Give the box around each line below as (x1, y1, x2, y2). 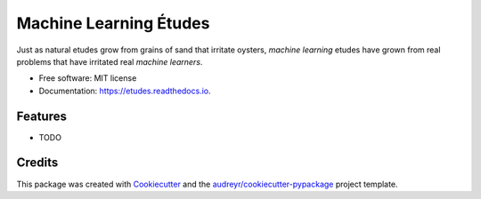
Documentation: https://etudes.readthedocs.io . (38, 85, 211, 96)
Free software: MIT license (38, 73, 137, 84)
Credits (16, 155, 59, 171)
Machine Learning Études (16, 13, 210, 33)
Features (16, 108, 67, 123)
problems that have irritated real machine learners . (16, 56, 203, 67)
